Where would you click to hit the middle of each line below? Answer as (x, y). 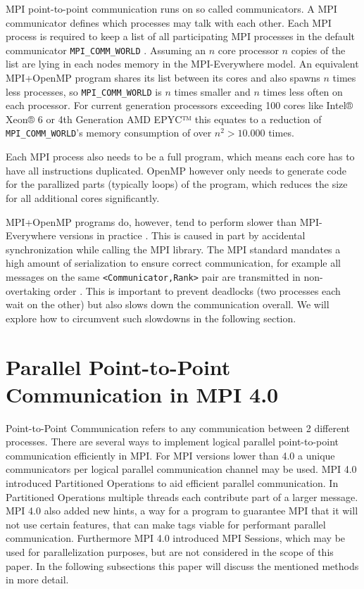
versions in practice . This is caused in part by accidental (182, 235)
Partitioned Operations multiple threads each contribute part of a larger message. (182, 496)
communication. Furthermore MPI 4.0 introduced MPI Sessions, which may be (176, 538)
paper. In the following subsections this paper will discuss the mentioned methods (182, 565)
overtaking (28, 290)
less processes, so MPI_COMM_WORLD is (84, 91)
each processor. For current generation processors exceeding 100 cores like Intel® (180, 105)
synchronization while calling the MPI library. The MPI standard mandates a (173, 249)
